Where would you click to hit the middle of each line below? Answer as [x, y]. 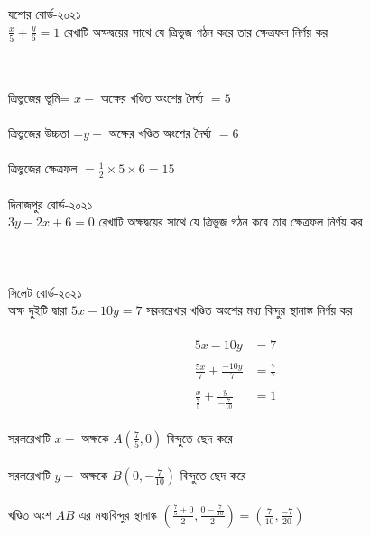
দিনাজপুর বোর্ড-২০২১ [51, 203]
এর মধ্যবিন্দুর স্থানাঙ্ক [118, 514]
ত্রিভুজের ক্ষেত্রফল [43, 168]
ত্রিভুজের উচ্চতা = [46, 133]
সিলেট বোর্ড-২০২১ [45, 292]
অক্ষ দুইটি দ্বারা [38, 310]
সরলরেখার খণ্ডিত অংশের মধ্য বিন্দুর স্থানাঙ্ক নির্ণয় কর [250, 310]
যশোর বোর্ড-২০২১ [45, 14]
